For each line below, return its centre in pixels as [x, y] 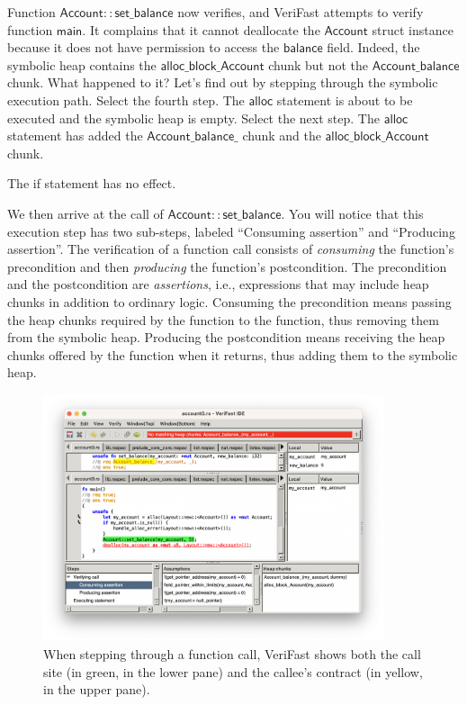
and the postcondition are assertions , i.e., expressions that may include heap [218, 284]
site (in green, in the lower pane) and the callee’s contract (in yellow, [233, 671]
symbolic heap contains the [82, 64]
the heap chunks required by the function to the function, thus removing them [223, 319]
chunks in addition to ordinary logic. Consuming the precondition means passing [229, 301]
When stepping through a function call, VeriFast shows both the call [232, 654]
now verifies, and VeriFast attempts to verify [301, 12]
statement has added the [75, 136]
